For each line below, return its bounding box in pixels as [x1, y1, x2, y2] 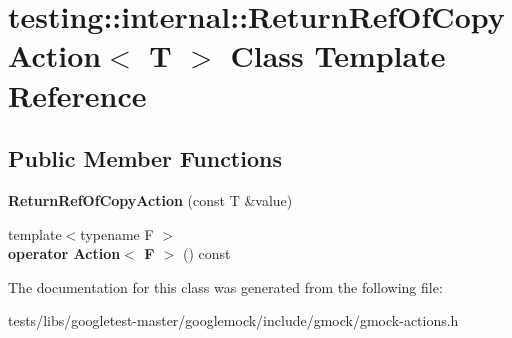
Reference [8, 74, 147, 115]
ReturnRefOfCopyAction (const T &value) [8, 189, 293, 210]
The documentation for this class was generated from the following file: [8, 276, 443, 297]
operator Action [8, 243, 121, 264]
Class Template [230, 35, 446, 76]
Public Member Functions [8, 143, 282, 174]
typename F [80, 223, 154, 244]
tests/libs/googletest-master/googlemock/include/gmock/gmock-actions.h [8, 310, 459, 331]
